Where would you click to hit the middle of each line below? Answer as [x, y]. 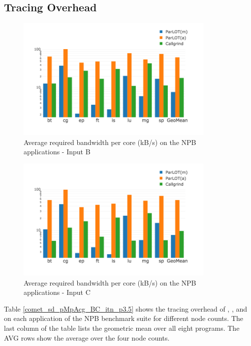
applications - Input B [57, 152]
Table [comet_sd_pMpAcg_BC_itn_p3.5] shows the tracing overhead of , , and [126, 308]
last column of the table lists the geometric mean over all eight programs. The [122, 328]
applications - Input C [57, 292]
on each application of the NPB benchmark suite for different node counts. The [124, 318]
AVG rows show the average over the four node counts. [87, 337]
